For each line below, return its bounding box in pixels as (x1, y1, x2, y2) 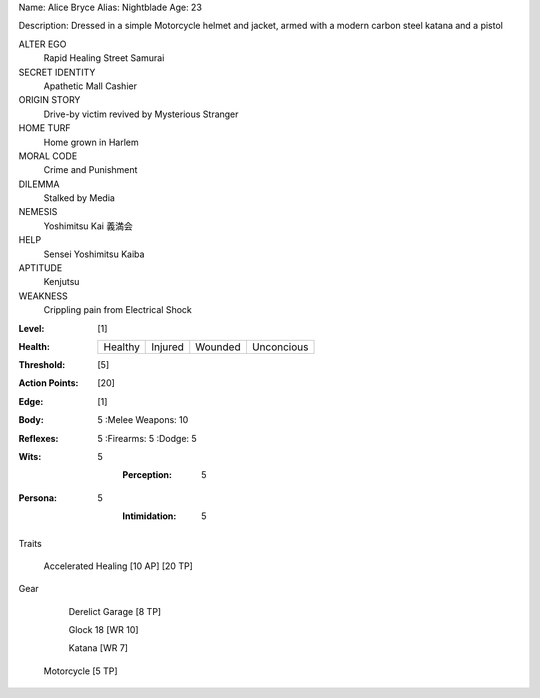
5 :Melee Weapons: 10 (97, 414, 189, 426)
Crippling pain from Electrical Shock (43, 304, 192, 316)
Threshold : (18, 358, 66, 370)
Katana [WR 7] (68, 642, 129, 654)
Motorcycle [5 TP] (43, 665, 119, 677)
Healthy (103, 340, 140, 354)
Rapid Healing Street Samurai (43, 52, 165, 64)
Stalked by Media (43, 192, 115, 204)
